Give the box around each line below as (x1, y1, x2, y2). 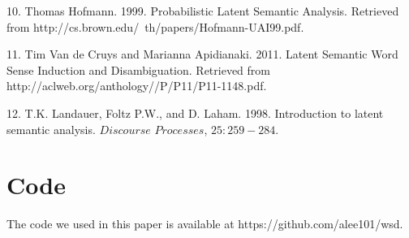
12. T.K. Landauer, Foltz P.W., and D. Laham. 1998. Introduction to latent (6, 104, 384, 121)
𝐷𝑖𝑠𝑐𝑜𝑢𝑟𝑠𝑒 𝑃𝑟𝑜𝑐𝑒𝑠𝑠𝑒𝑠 (99, 124, 204, 136)
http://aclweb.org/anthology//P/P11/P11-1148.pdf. (6, 77, 267, 94)
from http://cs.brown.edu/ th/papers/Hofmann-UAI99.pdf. (6, 18, 304, 35)
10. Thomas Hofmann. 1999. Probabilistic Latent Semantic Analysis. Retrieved (6, 2, 399, 19)
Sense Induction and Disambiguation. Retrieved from (6, 61, 270, 78)
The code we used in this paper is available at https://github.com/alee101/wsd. (6, 215, 403, 232)
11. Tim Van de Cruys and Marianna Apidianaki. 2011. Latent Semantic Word (6, 45, 398, 63)
